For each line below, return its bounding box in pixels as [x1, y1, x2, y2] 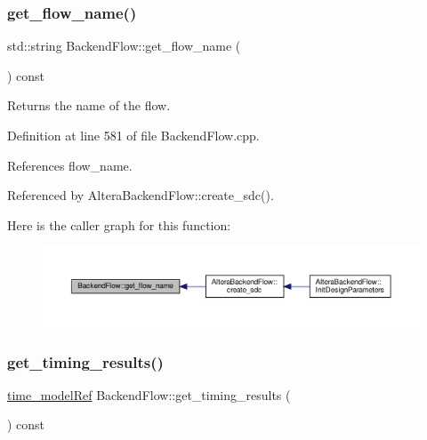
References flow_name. [7, 156, 133, 174]
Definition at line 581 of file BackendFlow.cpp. [7, 126, 260, 144]
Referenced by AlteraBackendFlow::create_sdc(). [7, 186, 274, 204]
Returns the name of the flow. [7, 96, 171, 115]
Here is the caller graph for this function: [7, 215, 231, 234]
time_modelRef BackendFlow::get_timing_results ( [7, 385, 291, 404]
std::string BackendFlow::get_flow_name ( [7, 36, 241, 55]
